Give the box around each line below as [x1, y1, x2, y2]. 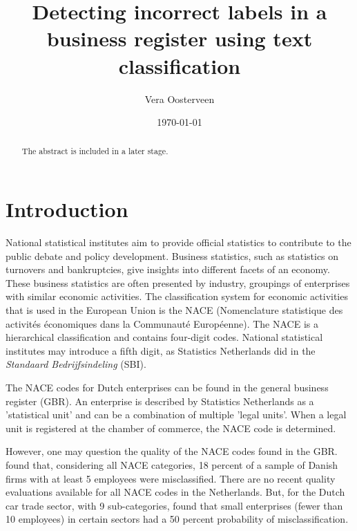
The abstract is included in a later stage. [21, 145, 168, 157]
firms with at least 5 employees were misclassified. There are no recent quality [6, 471, 336, 485]
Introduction [6, 195, 128, 223]
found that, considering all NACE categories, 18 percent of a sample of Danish [6, 457, 338, 472]
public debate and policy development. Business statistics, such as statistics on [6, 248, 339, 263]
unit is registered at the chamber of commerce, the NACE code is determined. [6, 420, 336, 435]
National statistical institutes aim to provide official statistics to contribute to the [6, 235, 351, 250]
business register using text [46, 24, 313, 53]
